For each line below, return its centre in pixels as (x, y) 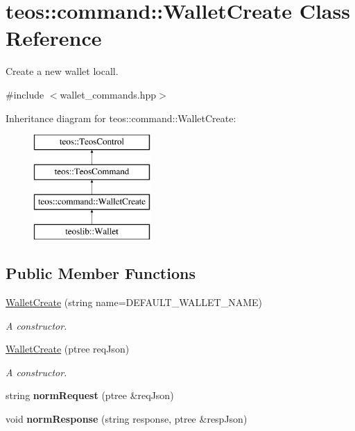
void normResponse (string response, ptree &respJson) (127, 419)
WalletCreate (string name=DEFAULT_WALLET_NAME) (134, 302)
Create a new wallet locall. (62, 71)
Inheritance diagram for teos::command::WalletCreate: (121, 118)
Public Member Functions (101, 273)
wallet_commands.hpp (108, 94)
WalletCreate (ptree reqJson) (68, 349)
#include (25, 94)
